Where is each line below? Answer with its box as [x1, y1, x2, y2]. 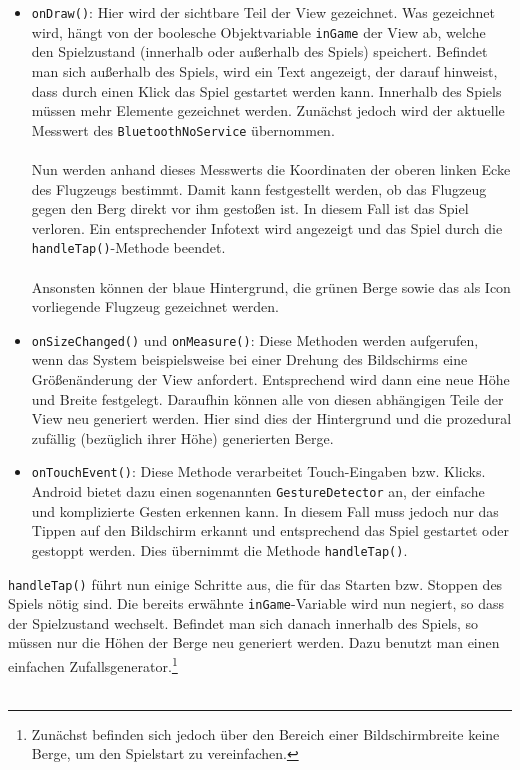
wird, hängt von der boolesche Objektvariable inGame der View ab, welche [31, 21, 486, 42]
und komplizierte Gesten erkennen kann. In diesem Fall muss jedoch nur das [31, 500, 499, 521]
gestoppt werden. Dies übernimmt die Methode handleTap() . [31, 539, 408, 560]
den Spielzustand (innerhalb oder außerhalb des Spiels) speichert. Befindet [31, 41, 488, 62]
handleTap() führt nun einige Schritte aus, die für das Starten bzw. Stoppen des [8, 573, 503, 594]
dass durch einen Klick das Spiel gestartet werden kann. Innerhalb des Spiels [31, 80, 502, 101]
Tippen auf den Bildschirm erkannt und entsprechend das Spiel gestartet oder [31, 520, 509, 541]
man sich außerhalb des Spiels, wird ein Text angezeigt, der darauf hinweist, [31, 60, 498, 81]
